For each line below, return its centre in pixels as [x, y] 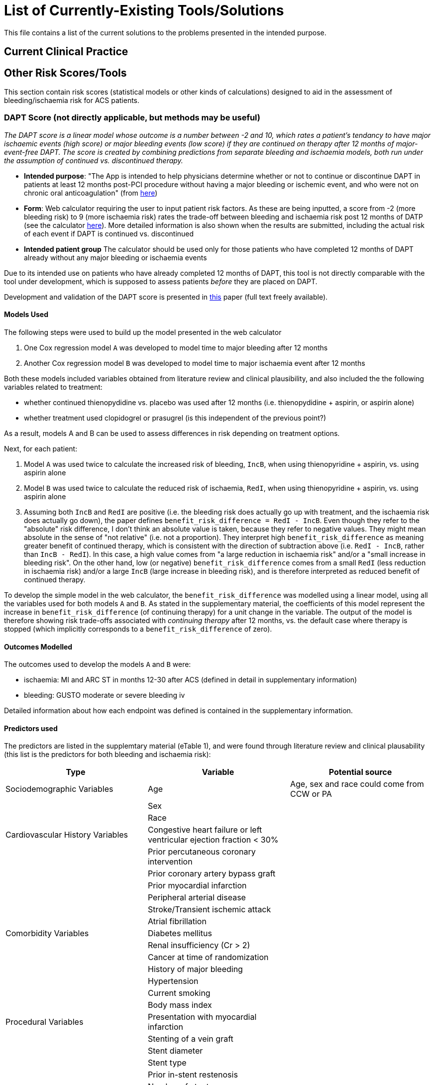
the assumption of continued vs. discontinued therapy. [94, 160]
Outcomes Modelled [38, 647]
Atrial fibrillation [177, 922]
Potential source [360, 772]
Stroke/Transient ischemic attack [209, 910]
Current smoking [179, 993]
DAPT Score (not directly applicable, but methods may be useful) [132, 118]
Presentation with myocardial [202, 1017]
